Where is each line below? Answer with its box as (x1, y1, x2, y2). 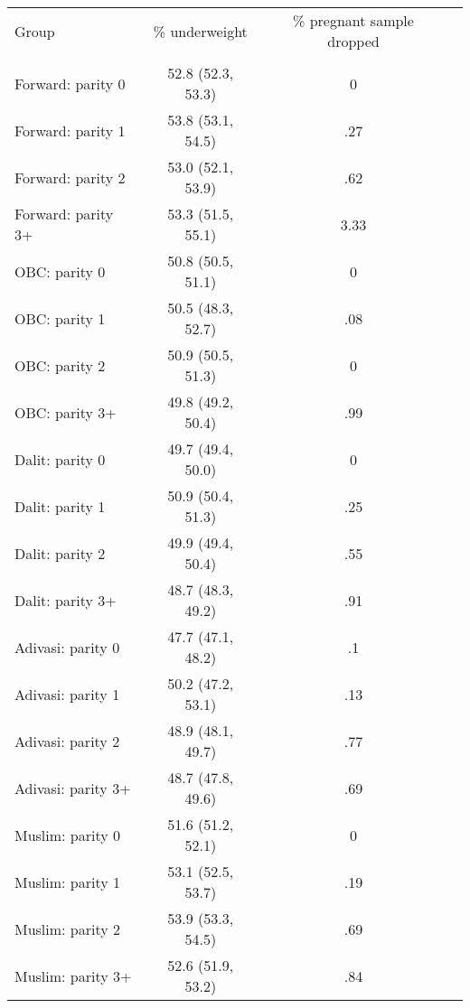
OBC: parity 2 (14, 354, 106, 376)
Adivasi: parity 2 (14, 730, 120, 751)
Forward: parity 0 (14, 72, 126, 94)
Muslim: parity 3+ (14, 965, 132, 986)
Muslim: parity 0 (14, 824, 121, 845)
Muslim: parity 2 (14, 918, 121, 939)
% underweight (153, 20, 248, 42)
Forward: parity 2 (14, 166, 126, 188)
